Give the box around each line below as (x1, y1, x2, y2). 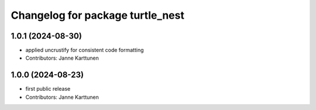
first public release (25, 85, 71, 92)
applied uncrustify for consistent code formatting (25, 47, 144, 54)
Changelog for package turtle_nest (11, 9, 184, 22)
